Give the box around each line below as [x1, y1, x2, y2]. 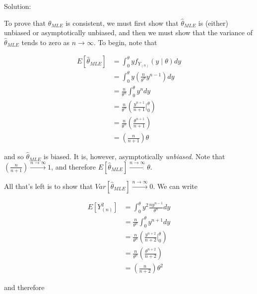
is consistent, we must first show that [65, 17, 179, 28]
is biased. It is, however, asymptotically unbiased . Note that [43, 151, 225, 162]
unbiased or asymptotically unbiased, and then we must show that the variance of [4, 27, 253, 38]
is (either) [198, 17, 228, 28]
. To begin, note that [93, 37, 157, 47]
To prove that [4, 17, 46, 28]
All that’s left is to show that [4, 180, 93, 191]
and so [4, 151, 24, 162]
